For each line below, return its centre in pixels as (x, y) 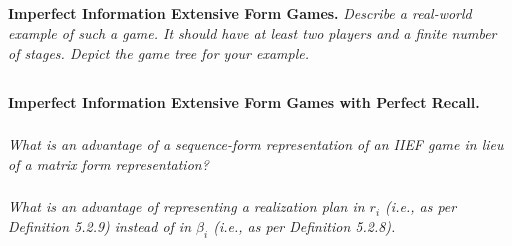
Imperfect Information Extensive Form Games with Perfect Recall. (244, 101)
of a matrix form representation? (108, 163)
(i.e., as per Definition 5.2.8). (304, 225)
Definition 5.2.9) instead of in (100, 225)
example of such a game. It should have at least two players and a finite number (252, 32)
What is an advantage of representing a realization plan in (186, 206)
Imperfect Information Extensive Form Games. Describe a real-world (240, 13)
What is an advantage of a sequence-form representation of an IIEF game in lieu (256, 144)
